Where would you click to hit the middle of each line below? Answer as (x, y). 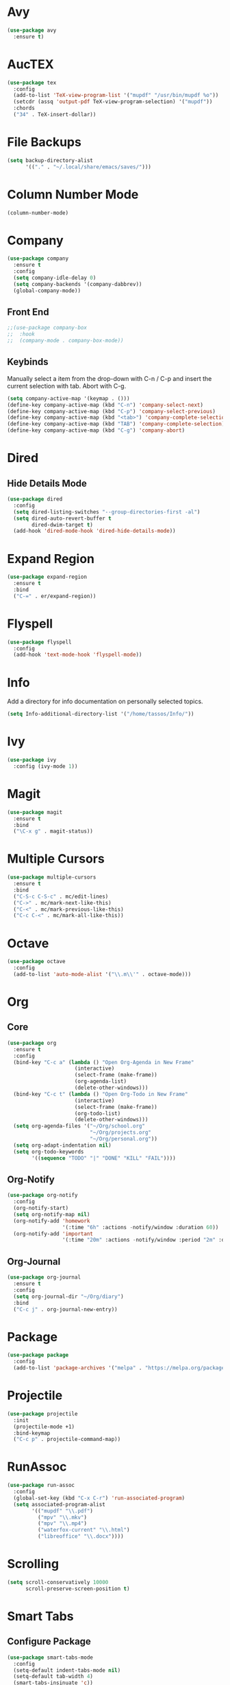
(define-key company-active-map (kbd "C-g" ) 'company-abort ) (96, 430)
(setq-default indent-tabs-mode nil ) (67, 1670)
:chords (24, 108)
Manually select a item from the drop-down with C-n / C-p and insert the (110, 378)
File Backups (44, 142)
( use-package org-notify (42, 1196)
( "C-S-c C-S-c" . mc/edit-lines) (61, 896)
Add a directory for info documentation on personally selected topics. (105, 701)
